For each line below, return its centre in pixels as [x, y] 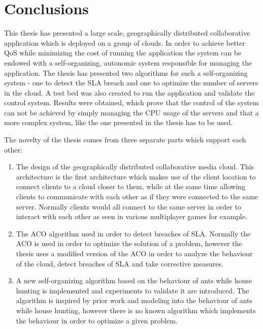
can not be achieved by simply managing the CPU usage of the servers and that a [131, 112]
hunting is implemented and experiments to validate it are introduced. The [133, 290]
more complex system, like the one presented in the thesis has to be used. [119, 122]
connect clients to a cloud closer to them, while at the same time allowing [131, 186]
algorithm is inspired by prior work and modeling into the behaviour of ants [134, 300]
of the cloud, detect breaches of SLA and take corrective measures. [120, 263]
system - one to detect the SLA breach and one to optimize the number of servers [131, 83]
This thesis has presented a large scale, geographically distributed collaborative [127, 33]
